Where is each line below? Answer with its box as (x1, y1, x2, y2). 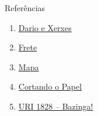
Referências (5, 2, 45, 13)
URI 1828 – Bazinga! (18, 100, 93, 112)
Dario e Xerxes (18, 21, 72, 33)
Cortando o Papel (18, 80, 82, 93)
